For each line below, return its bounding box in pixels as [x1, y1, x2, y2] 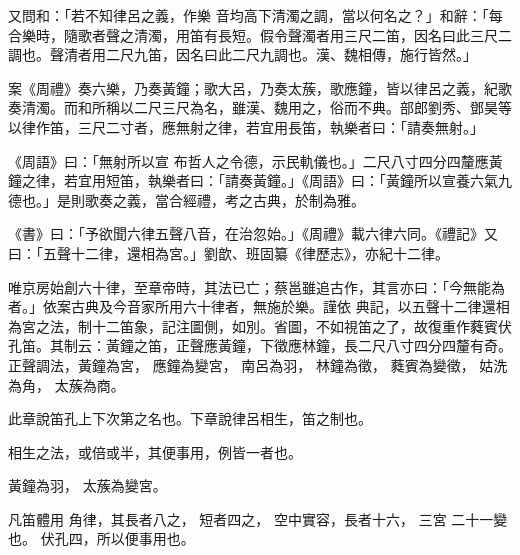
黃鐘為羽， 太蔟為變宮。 [8, 475, 167, 496]
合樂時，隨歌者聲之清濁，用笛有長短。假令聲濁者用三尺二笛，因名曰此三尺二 [8, 24, 512, 45]
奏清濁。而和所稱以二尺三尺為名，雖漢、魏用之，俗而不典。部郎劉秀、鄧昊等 [8, 97, 512, 118]
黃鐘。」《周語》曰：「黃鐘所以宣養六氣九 [252, 170, 512, 191]
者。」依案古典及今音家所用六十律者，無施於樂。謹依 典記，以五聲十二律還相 [8, 296, 510, 317]
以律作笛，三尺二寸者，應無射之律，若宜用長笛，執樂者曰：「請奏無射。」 [8, 116, 484, 137]
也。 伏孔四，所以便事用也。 [8, 528, 195, 549]
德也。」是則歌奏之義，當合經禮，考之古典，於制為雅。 [8, 189, 365, 210]
